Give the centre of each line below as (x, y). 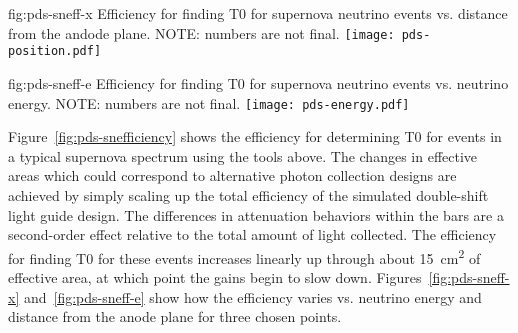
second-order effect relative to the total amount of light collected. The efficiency (252, 234)
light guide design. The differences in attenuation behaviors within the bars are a (256, 214)
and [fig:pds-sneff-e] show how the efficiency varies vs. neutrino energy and (252, 296)
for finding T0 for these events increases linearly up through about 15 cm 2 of (244, 256)
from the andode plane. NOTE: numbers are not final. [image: (201, 32)
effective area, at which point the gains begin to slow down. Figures (215, 276)
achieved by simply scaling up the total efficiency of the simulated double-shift (248, 194)
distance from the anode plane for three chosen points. (175, 316)
